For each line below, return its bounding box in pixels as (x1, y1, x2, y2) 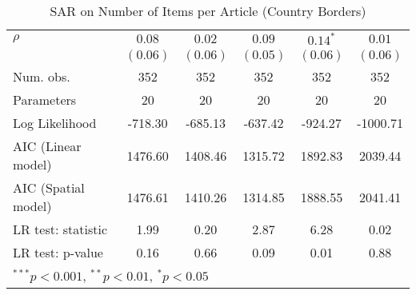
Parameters (13, 90, 77, 109)
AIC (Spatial (13, 178, 85, 197)
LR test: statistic (13, 220, 108, 238)
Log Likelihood (13, 114, 97, 132)
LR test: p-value (13, 243, 103, 261)
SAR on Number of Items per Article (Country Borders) (50, 2, 366, 20)
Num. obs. (13, 67, 70, 86)
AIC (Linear (13, 137, 82, 155)
